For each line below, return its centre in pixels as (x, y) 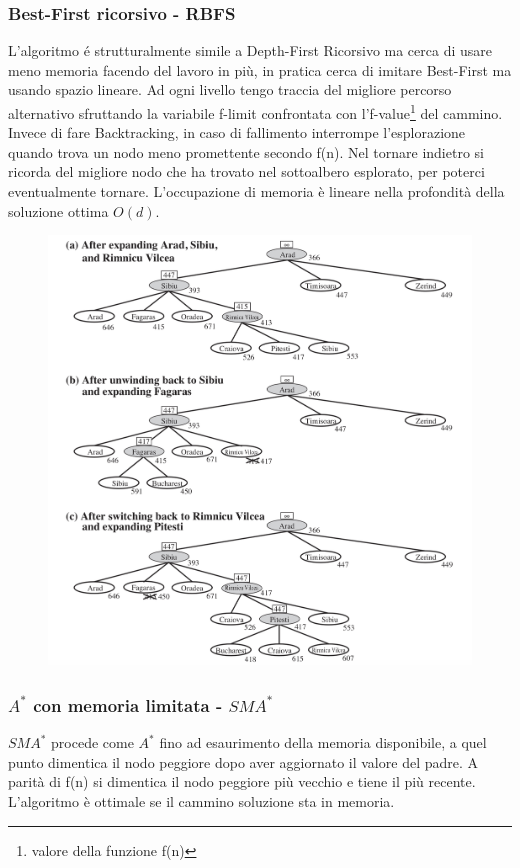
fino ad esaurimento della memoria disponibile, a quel (323, 742)
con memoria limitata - (128, 704)
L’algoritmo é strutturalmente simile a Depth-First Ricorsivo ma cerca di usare (250, 50)
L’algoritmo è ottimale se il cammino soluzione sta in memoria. (201, 800)
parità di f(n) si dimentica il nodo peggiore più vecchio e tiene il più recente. (242, 781)
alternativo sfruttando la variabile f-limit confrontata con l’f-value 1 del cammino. (255, 111)
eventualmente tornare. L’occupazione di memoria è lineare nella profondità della (256, 191)
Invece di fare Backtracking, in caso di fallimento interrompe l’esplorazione (237, 132)
